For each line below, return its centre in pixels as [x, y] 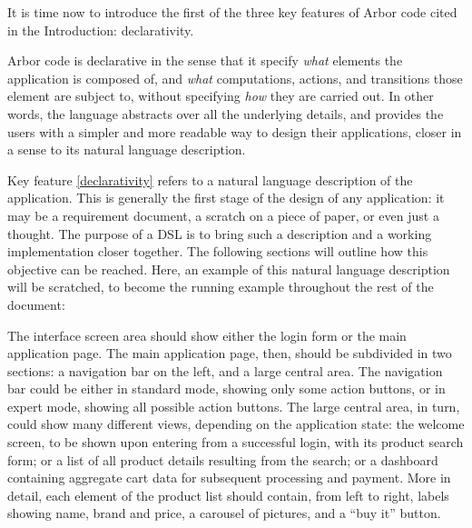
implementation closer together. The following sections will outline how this [218, 251]
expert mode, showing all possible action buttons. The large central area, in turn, [234, 406]
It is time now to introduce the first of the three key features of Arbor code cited [232, 12]
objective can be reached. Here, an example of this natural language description [229, 269]
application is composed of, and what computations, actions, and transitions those [235, 78]
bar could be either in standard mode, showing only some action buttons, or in [226, 389]
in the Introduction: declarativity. [101, 30]
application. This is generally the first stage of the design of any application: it [226, 198]
